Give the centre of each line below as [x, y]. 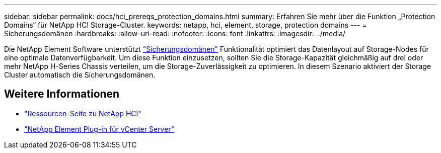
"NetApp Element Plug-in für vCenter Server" [99, 129]
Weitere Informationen [62, 94]
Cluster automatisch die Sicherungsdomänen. [80, 75]
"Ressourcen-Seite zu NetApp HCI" [83, 113]
